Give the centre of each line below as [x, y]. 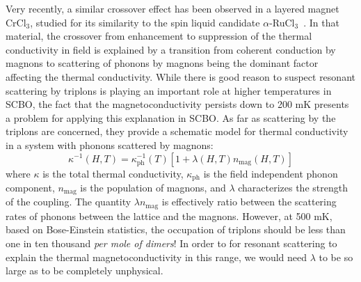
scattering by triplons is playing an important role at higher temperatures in [169, 90]
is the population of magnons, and [153, 187]
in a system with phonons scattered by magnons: [110, 144]
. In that [321, 22]
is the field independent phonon [271, 173]
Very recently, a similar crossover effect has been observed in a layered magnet [173, 8]
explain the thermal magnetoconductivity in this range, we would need [157, 257]
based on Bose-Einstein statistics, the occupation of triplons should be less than [176, 229]
